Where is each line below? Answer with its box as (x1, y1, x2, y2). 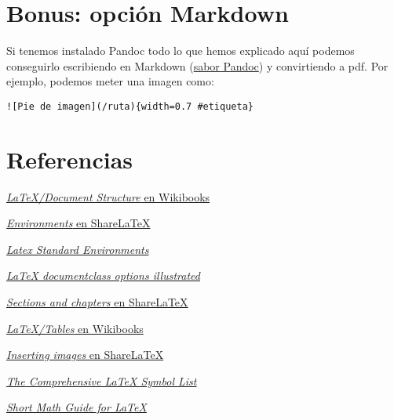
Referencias (6, 143, 133, 175)
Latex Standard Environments (6, 241, 149, 257)
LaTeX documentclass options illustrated (6, 267, 200, 284)
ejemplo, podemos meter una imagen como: (6, 73, 214, 89)
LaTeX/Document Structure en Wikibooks (6, 188, 210, 205)
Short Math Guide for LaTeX (6, 399, 147, 415)
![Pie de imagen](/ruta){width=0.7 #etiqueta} (6, 100, 254, 112)
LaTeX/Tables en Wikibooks (6, 320, 144, 336)
